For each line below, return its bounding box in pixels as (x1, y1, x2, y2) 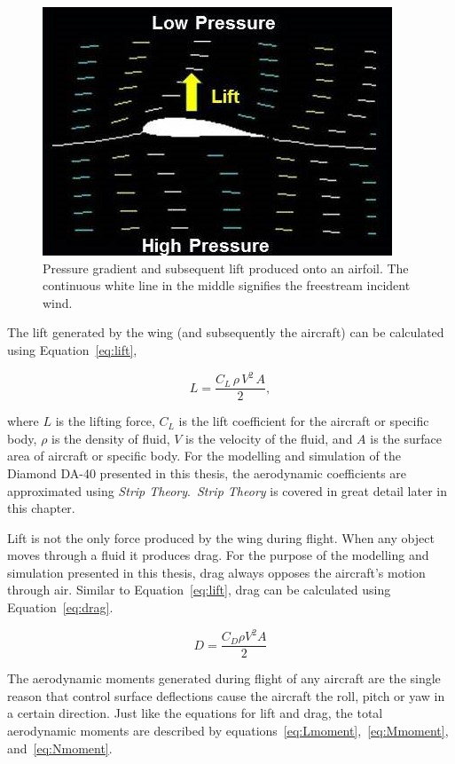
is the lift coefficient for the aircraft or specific (178, 412, 429, 430)
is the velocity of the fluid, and (185, 429, 353, 447)
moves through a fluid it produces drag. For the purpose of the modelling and (7, 546, 429, 564)
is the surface (370, 429, 442, 447)
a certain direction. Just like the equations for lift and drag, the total (7, 704, 383, 722)
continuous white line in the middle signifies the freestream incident (43, 276, 411, 295)
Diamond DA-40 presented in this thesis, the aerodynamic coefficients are (7, 463, 407, 482)
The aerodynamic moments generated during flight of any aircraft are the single (7, 669, 441, 688)
